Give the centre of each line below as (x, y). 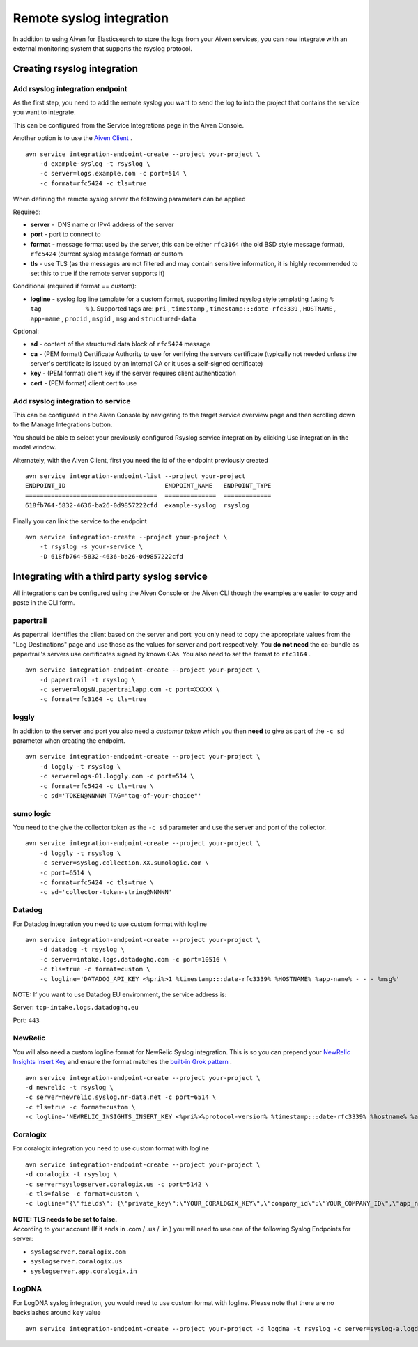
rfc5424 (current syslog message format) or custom (107, 254)
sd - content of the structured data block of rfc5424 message (120, 344)
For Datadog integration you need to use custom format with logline (110, 924)
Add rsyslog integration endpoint (70, 88)
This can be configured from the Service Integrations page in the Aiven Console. (128, 125)
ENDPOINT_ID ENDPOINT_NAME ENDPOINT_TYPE (148, 486)
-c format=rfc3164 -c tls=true (93, 699)
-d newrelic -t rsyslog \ (70, 1088)
